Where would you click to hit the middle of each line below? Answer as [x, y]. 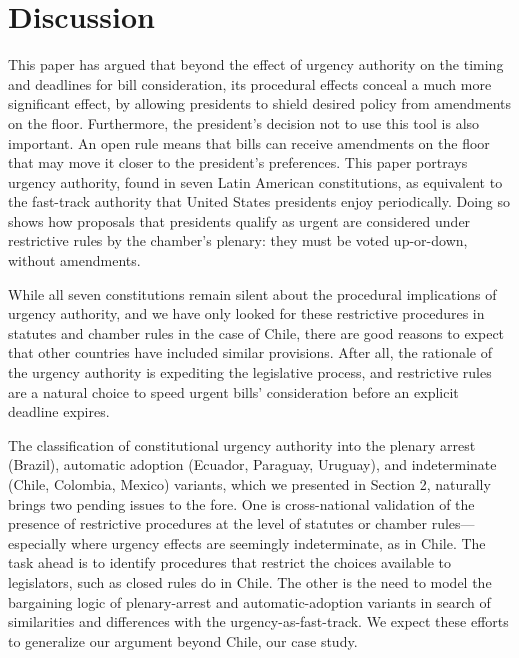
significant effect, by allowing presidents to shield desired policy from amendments [260, 103]
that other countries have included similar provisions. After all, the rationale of [250, 352]
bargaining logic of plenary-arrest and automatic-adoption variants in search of [249, 601]
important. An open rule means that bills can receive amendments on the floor [249, 142]
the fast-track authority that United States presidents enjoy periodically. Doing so [259, 201]
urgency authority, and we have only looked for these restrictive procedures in [246, 313]
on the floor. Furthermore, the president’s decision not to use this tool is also [244, 122]
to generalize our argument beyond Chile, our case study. [183, 640]
